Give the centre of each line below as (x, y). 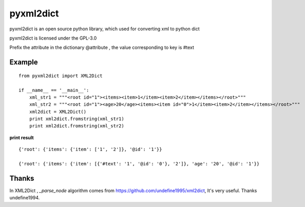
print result (22, 137)
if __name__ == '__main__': (54, 90)
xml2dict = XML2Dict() (58, 111)
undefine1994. (25, 198)
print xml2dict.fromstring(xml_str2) (77, 126)
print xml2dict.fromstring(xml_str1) (77, 119)
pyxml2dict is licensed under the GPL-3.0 (53, 38)
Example (24, 62)
